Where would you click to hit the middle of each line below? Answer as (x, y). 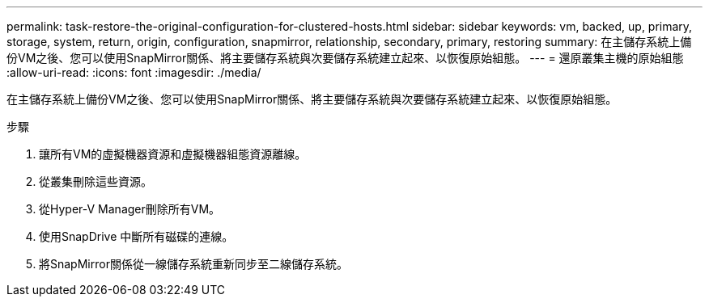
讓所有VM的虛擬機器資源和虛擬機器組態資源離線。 (173, 154)
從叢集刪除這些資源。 (96, 181)
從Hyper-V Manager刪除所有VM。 (130, 209)
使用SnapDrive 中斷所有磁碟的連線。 (136, 236)
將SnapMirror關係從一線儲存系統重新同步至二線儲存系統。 (193, 264)
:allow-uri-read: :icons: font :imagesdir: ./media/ (134, 72)
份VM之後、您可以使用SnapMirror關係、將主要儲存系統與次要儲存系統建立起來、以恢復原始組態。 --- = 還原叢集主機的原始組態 (345, 58)
